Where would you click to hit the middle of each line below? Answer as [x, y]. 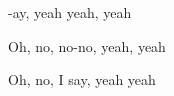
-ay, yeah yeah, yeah [70, 12]
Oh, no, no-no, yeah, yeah [87, 45]
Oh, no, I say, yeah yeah [82, 79]
